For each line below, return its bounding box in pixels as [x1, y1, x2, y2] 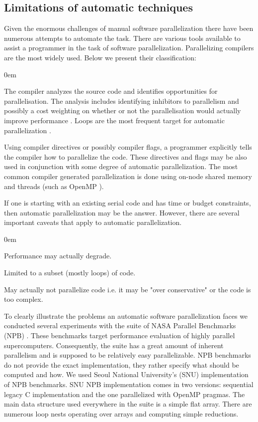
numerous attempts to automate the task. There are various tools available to [4, 32, 241, 43]
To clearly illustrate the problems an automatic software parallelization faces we [4, 310, 248, 321]
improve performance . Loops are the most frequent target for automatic [4, 115, 225, 125]
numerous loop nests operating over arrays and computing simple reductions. [4, 408, 239, 419]
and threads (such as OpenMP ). [4, 181, 104, 191]
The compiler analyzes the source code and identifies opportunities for [4, 86, 218, 96]
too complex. [4, 294, 43, 304]
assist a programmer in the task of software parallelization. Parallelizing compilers [4, 42, 254, 53]
